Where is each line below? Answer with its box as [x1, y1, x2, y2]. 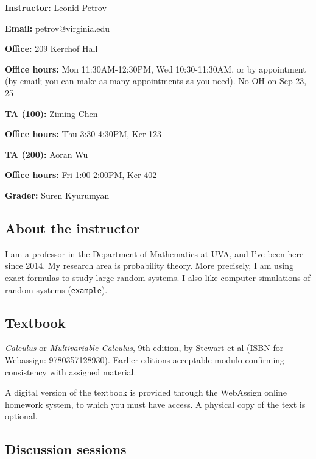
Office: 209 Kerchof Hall [5, 42, 98, 55]
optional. [5, 410, 38, 422]
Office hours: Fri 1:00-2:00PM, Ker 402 [5, 168, 157, 181]
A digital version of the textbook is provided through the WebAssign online [5, 386, 287, 399]
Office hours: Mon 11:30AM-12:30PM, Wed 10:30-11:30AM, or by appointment [5, 62, 306, 75]
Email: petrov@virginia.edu [5, 21, 110, 34]
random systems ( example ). [5, 283, 108, 296]
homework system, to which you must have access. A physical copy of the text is [5, 397, 306, 410]
